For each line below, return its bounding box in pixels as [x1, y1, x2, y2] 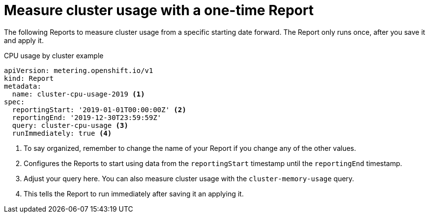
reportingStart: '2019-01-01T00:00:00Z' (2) [12, 105, 186, 114]
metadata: [4, 82, 41, 90]
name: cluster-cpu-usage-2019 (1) [12, 90, 145, 98]
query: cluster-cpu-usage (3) [12, 121, 128, 129]
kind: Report [4, 74, 54, 82]
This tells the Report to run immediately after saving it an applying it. [24, 189, 244, 198]
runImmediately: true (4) [12, 129, 112, 137]
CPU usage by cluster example [4, 51, 104, 60]
